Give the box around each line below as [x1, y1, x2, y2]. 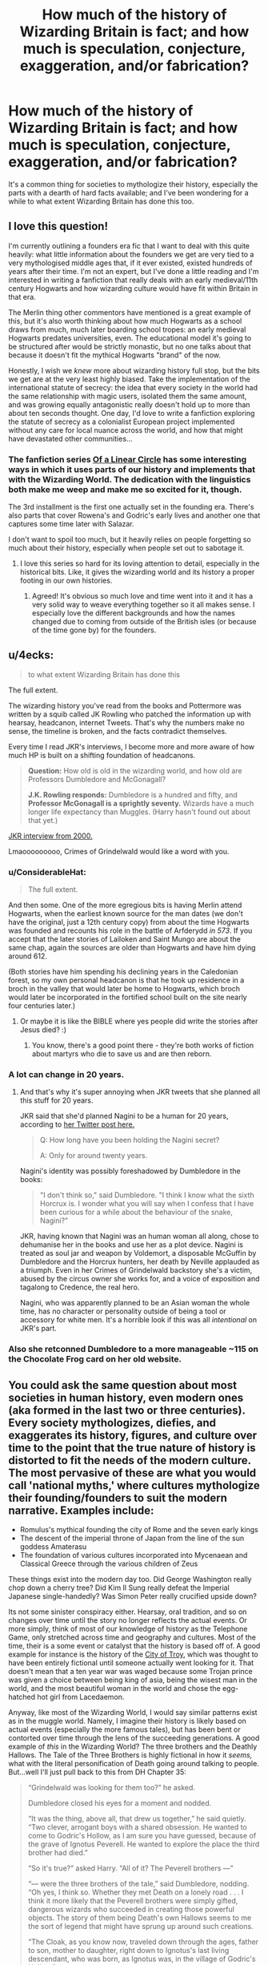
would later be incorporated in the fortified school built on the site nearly [8, 992, 247, 1003]
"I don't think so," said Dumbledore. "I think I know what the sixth [39, 1190, 254, 1200]
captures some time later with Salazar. [8, 519, 134, 529]
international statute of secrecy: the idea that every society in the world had [8, 382, 258, 392]
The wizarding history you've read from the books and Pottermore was [8, 700, 242, 710]
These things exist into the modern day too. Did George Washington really [8, 1575, 252, 1584]
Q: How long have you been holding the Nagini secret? [39, 1136, 220, 1145]
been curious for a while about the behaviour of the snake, [39, 1208, 234, 1217]
